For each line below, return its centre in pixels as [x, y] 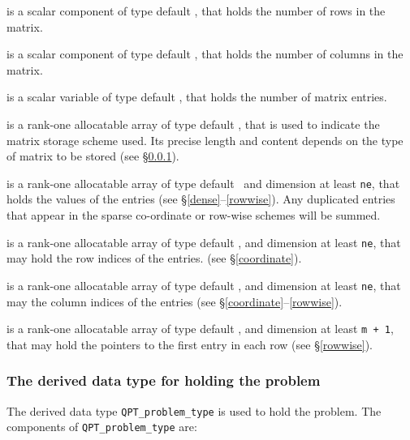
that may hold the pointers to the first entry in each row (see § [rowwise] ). [190, 344]
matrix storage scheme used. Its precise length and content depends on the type [205, 140]
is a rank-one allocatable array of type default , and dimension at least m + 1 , [200, 329]
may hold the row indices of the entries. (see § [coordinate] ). [154, 258]
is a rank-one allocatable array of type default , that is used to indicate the [193, 124]
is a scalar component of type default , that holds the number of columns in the [205, 54]
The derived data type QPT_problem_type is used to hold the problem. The [194, 410]
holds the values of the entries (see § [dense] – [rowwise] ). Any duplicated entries [201, 199]
